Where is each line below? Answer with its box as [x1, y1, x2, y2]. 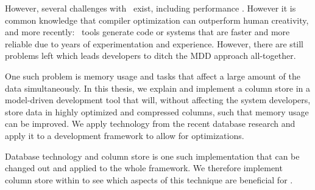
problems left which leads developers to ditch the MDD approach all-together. [5, 49, 296, 62]
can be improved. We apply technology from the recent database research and [5, 117, 296, 130]
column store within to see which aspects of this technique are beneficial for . [5, 173, 293, 186]
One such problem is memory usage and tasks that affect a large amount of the [5, 69, 301, 82]
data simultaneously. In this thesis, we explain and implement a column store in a [5, 81, 310, 94]
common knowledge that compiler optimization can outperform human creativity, [5, 13, 309, 26]
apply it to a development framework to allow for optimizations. [5, 129, 244, 141]
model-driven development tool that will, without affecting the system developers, [5, 93, 311, 106]
